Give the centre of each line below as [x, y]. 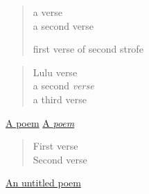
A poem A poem [40, 122]
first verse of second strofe [88, 49]
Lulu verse [55, 72]
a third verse [60, 99]
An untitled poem [43, 183]
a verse [47, 12]
